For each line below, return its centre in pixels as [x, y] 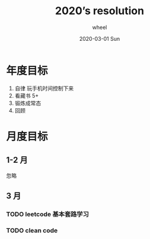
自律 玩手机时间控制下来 [44, 88]
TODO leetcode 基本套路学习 [47, 214]
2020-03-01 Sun [100, 38]
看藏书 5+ [27, 95]
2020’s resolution [100, 11]
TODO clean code [32, 230]
